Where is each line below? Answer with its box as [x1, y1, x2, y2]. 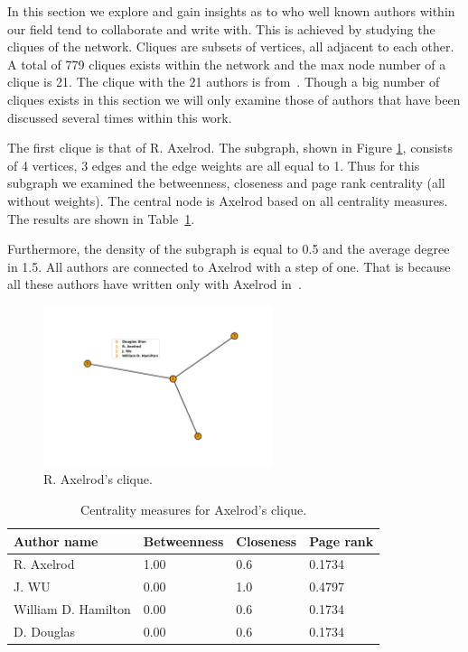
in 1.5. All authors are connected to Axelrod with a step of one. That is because [7, 256, 451, 275]
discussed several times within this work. [7, 107, 232, 126]
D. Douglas [14, 621, 76, 640]
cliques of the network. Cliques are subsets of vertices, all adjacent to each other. [7, 37, 454, 56]
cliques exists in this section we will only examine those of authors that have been [7, 89, 461, 108]
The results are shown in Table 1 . [7, 209, 195, 228]
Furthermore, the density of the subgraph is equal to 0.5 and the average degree [7, 239, 450, 258]
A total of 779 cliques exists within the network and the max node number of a [7, 54, 446, 73]
